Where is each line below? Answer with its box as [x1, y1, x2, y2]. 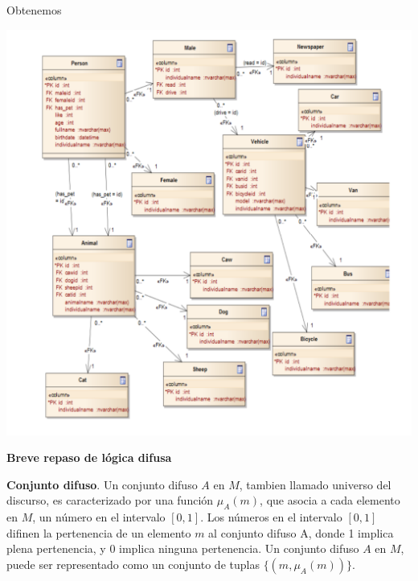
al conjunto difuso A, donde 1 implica [208, 524, 394, 541]
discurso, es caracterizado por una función [6, 492, 214, 509]
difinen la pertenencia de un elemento [6, 524, 191, 541]
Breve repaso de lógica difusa [6, 449, 172, 466]
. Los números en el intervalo [200, 509, 342, 525]
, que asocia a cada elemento [260, 492, 400, 509]
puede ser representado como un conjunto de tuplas [6, 555, 260, 572]
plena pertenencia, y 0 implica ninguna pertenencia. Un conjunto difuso [6, 540, 359, 557]
